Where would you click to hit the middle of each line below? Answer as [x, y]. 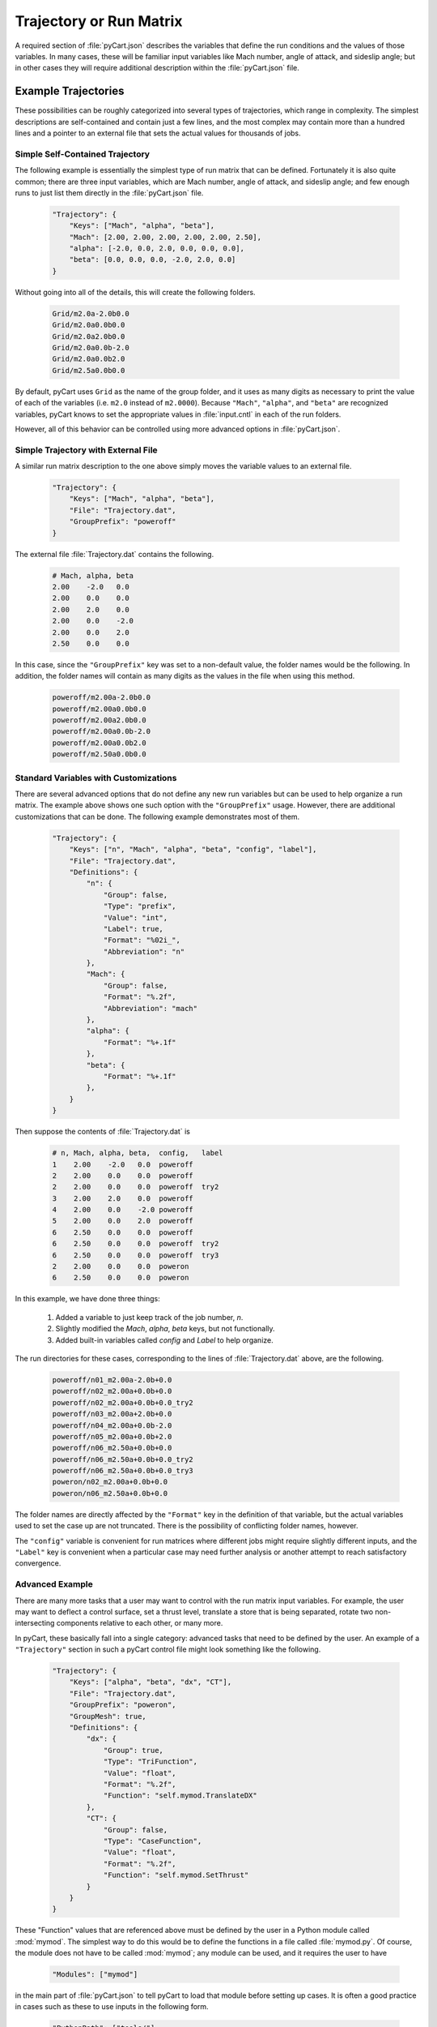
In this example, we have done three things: [88, 1299]
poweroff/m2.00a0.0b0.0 [100, 709]
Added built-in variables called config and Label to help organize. [165, 1340]
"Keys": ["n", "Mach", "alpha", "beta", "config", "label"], [193, 850]
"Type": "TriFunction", [151, 1762]
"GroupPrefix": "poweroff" [123, 522]
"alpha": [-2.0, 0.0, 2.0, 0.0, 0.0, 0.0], [157, 249]
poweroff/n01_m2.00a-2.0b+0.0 [112, 1380]
